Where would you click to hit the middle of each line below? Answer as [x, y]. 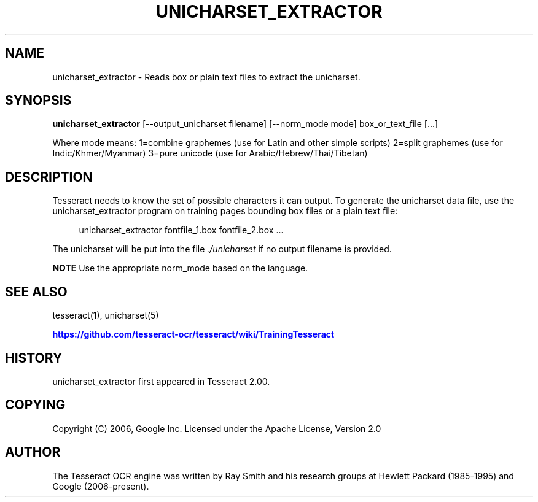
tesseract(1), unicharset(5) [106, 315]
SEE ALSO [36, 292]
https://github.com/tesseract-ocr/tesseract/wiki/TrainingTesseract [193, 334]
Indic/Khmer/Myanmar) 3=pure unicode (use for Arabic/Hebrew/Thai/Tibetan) [210, 153]
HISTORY [34, 358]
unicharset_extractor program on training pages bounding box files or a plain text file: [225, 211]
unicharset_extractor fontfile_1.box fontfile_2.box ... [181, 230]
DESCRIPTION [49, 177]
